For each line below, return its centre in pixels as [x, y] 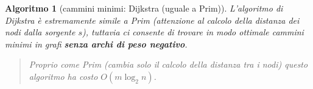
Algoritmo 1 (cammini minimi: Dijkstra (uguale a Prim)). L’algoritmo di [144, 8]
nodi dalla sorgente [40, 32]
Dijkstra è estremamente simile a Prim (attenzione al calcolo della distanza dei [152, 20]
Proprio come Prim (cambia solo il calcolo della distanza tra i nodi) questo [168, 64]
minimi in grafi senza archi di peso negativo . [96, 44]
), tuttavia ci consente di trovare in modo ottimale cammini [193, 32]
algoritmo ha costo [63, 76]
